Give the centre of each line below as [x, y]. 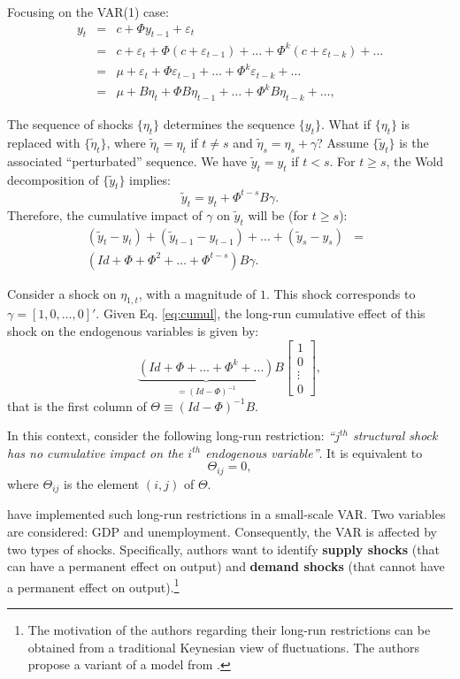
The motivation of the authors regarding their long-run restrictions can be [229, 629]
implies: [150, 179]
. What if [345, 124]
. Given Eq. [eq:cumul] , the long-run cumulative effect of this [261, 313]
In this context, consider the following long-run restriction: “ [171, 435]
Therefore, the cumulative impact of [105, 214]
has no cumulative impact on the [96, 452]
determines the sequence [229, 124]
